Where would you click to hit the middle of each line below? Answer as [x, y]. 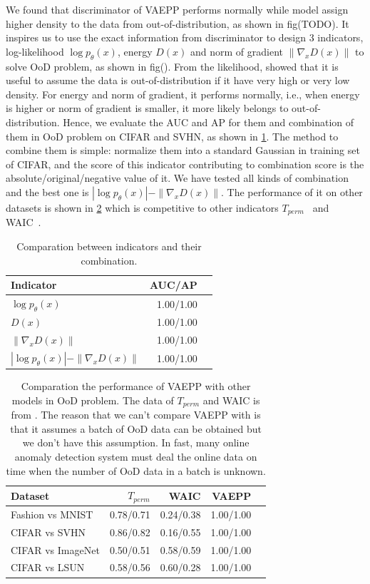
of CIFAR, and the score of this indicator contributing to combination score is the [185, 164]
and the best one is [47, 191]
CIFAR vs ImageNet [55, 549]
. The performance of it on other [292, 191]
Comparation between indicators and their [109, 246]
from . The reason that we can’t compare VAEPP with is [136, 415]
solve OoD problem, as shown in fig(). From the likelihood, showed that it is [172, 66]
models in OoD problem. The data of [93, 400]
